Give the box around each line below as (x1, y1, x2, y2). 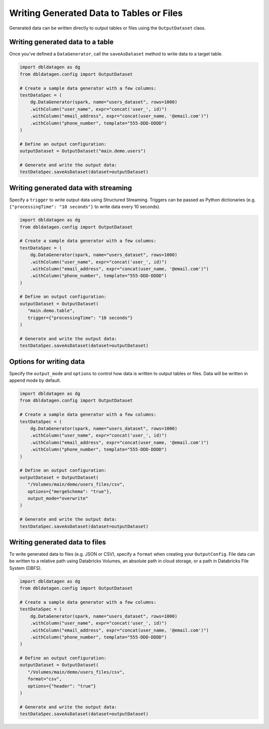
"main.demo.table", (27, 308, 75, 314)
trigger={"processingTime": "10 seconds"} (27, 315, 133, 320)
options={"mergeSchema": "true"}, (27, 488, 112, 494)
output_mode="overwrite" (27, 495, 88, 501)
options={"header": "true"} (27, 683, 97, 689)
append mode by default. (9, 377, 61, 384)
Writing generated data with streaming (9, 184, 132, 192)
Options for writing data (9, 357, 85, 366)
